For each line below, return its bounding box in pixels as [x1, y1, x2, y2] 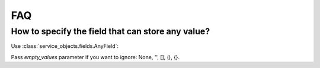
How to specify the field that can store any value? [11, 26, 210, 37]
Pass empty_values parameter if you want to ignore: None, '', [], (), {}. [11, 53, 180, 60]
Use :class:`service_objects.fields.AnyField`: [11, 43, 119, 50]
